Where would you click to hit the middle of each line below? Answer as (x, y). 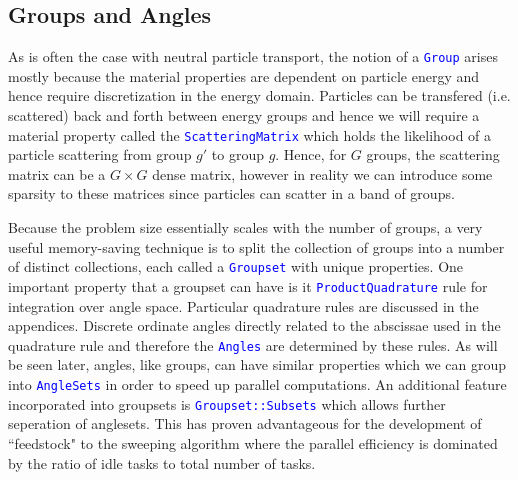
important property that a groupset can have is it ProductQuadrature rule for (248, 285)
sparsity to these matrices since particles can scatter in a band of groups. (231, 193)
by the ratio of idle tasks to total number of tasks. (162, 462)
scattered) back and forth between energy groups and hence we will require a (244, 115)
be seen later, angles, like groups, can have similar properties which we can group (257, 364)
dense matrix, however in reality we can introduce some (322, 173)
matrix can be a (57, 173)
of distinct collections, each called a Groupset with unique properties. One (236, 266)
